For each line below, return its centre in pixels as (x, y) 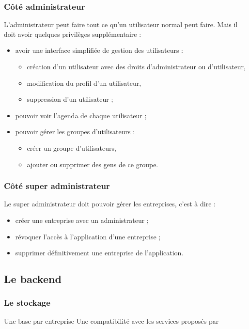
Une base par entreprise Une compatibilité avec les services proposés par (111, 321)
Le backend (33, 279)
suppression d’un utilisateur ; (70, 99)
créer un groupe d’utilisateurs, (71, 148)
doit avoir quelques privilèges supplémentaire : (73, 34)
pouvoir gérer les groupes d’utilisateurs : (75, 132)
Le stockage (27, 303)
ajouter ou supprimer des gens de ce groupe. (93, 164)
